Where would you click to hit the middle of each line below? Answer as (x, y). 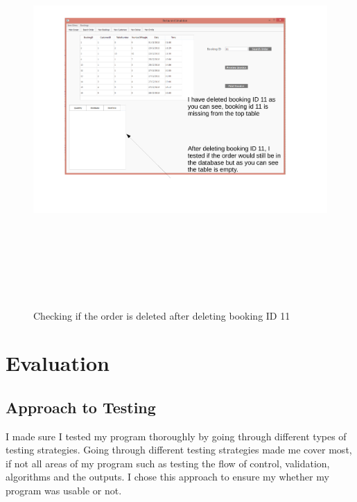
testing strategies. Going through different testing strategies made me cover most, (179, 450)
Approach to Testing (81, 407)
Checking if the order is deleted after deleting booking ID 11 (162, 315)
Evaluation (58, 363)
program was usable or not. (64, 491)
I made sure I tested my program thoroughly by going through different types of (176, 436)
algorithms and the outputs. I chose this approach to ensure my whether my (167, 477)
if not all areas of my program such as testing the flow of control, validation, (168, 463)
